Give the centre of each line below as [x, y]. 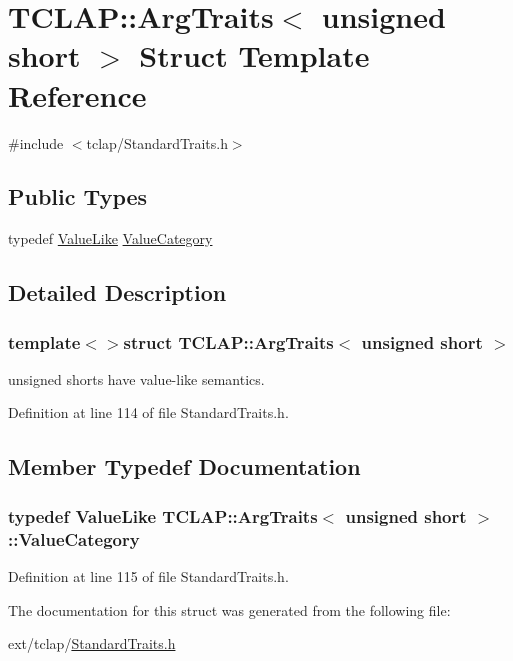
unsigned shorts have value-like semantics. [136, 378]
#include [36, 142]
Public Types [78, 196]
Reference [77, 94]
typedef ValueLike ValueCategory [110, 238]
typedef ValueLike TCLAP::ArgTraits [163, 515]
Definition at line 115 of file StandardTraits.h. [148, 576]
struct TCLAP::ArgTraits [228, 341]
